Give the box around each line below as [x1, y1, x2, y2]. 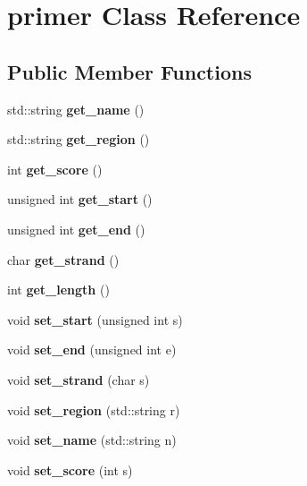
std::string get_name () [7, 99, 145, 118]
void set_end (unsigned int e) [7, 340, 177, 359]
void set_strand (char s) [7, 370, 150, 388]
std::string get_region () [7, 130, 150, 149]
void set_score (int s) [7, 460, 133, 479]
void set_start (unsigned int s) [7, 310, 183, 328]
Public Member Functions [7, 57, 252, 85]
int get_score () [7, 159, 103, 178]
